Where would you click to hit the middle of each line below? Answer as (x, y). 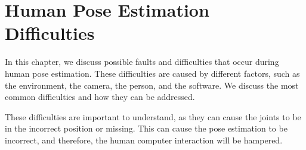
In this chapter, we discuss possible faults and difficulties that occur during (142, 62)
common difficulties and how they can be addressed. (100, 97)
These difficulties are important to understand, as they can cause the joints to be (153, 116)
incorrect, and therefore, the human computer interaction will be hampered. (144, 140)
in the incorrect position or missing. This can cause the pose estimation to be (146, 128)
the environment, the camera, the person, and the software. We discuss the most (152, 85)
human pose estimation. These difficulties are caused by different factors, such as (152, 73)
